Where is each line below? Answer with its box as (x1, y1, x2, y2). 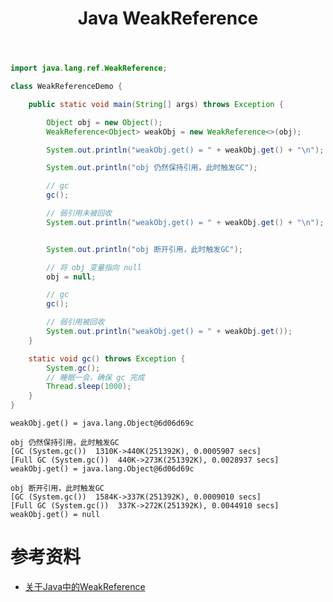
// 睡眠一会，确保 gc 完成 (46, 372, 145, 382)
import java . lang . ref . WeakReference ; (10, 63, 168, 74)
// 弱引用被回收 (46, 317, 105, 327)
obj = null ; (46, 272, 97, 282)
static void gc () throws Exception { (28, 353, 186, 364)
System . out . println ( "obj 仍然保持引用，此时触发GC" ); (46, 163, 258, 173)
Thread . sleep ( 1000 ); (46, 382, 132, 392)
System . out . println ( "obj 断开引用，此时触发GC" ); (46, 244, 243, 254)
